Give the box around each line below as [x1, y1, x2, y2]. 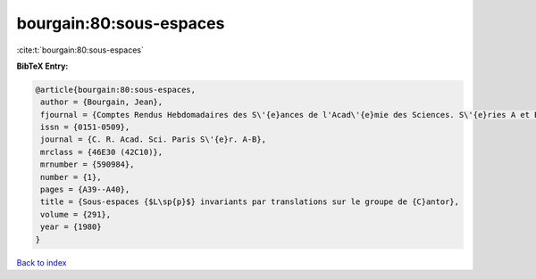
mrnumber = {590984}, [40, 160, 135, 169]
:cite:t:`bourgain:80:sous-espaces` [16, 45, 145, 55]
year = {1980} [40, 222, 102, 232]
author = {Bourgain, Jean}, [40, 97, 163, 107]
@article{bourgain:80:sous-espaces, [35, 85, 197, 94]
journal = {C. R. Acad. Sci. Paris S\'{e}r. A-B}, [40, 135, 267, 144]
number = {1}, [40, 172, 102, 182]
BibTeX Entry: [16, 61, 69, 71]
